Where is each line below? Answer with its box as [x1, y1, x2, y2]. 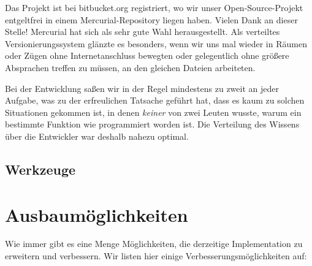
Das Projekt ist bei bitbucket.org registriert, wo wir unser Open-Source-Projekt [5, 1, 303, 13]
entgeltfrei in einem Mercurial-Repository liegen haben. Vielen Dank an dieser [5, 13, 298, 26]
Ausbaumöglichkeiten [5, 202, 188, 227]
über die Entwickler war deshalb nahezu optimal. [5, 129, 189, 142]
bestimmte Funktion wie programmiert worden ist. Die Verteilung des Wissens [5, 118, 300, 131]
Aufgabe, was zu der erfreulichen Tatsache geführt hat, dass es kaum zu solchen [5, 94, 305, 107]
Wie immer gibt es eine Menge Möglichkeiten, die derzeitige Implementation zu [5, 237, 303, 250]
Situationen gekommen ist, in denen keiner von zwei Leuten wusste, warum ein [5, 105, 302, 118]
